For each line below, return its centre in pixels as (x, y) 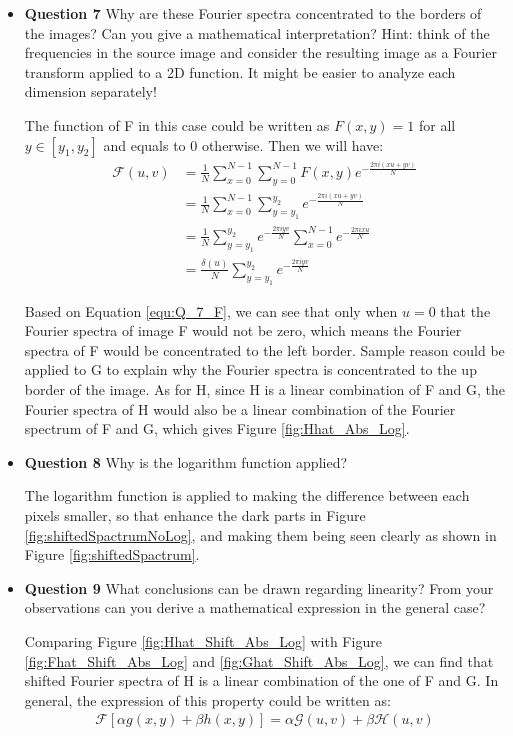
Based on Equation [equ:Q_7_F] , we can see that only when (211, 310)
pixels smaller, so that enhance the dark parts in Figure (195, 514)
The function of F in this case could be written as (177, 124)
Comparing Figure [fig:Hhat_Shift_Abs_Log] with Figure (203, 640)
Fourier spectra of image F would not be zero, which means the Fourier (243, 330)
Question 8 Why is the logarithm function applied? (186, 461)
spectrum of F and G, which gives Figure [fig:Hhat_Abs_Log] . (217, 428)
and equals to (144, 144)
